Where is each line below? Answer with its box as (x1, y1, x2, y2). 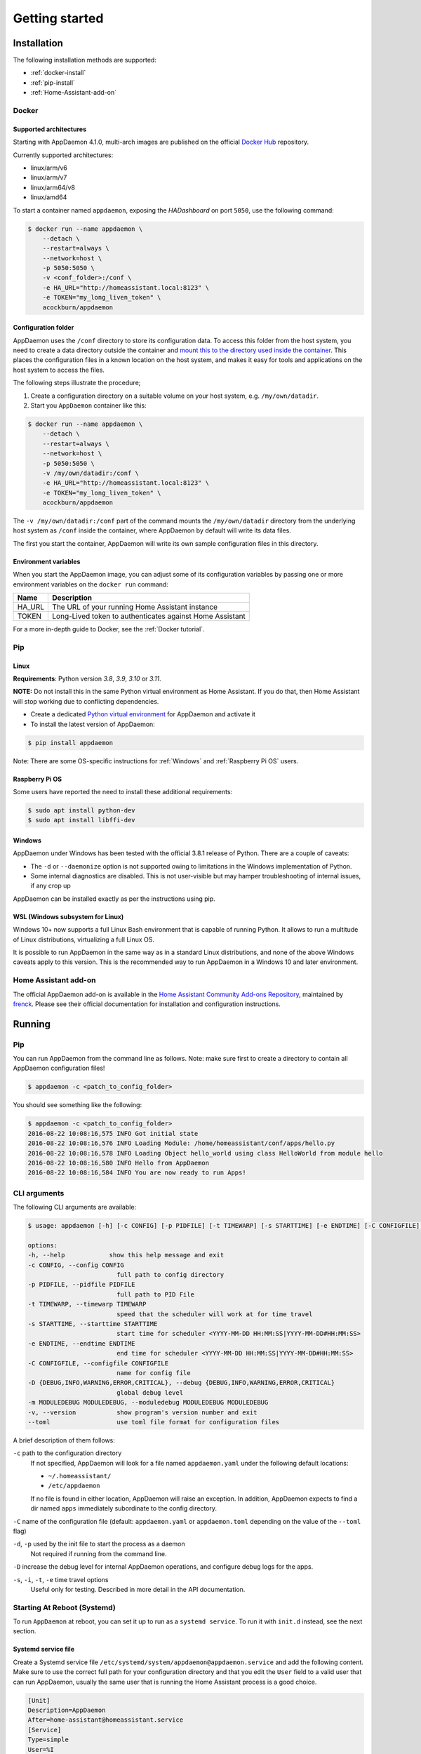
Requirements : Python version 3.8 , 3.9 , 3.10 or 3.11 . (13, 674, 161, 683)
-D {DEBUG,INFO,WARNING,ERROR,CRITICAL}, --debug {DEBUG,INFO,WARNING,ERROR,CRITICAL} (27, 1379, 335, 1387)
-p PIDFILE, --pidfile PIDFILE (27, 1280, 136, 1289)
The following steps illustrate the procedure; (13, 379, 141, 387)
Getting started (13, 11, 104, 26)
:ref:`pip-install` (30, 78, 75, 87)
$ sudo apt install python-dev (27, 806, 136, 814)
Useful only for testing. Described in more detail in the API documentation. (30, 1585, 246, 1593)
